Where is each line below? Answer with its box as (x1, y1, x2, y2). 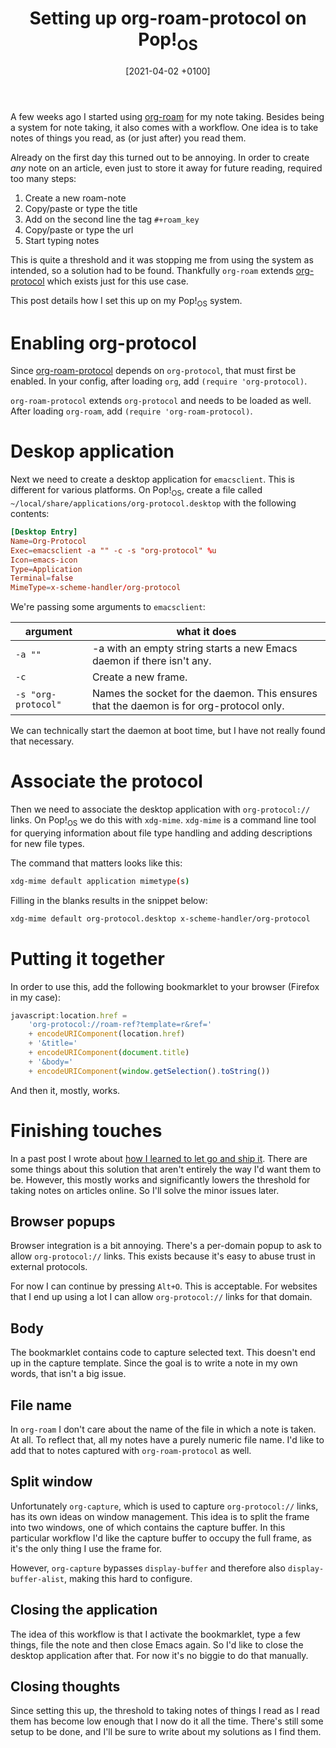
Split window (10, 1473, 93, 1491)
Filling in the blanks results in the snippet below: (10, 894, 208, 906)
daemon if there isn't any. (91, 654, 212, 668)
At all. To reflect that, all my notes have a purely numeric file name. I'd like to (10, 1434, 325, 1446)
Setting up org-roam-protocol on (29, 7, 307, 30)
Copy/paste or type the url (24, 223, 134, 236)
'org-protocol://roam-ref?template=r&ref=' (28, 1020, 213, 1030)
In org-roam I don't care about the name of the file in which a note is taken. (10, 1423, 317, 1436)
